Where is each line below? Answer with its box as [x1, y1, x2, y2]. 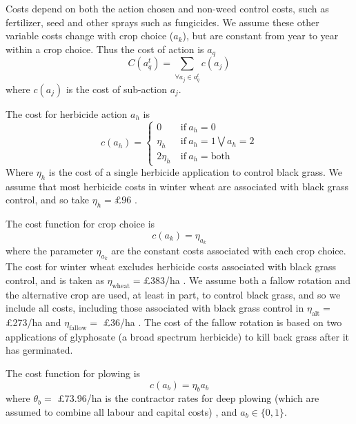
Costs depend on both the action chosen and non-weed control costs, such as [6, 1, 329, 15]
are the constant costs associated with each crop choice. [111, 243, 346, 257]
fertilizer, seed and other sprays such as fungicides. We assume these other [6, 14, 319, 29]
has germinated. [6, 343, 73, 357]
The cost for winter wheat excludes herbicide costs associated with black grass [6, 259, 337, 274]
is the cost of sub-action [66, 81, 167, 96]
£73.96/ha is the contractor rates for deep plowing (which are [57, 391, 319, 405]
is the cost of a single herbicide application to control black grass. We [48, 165, 342, 179]
